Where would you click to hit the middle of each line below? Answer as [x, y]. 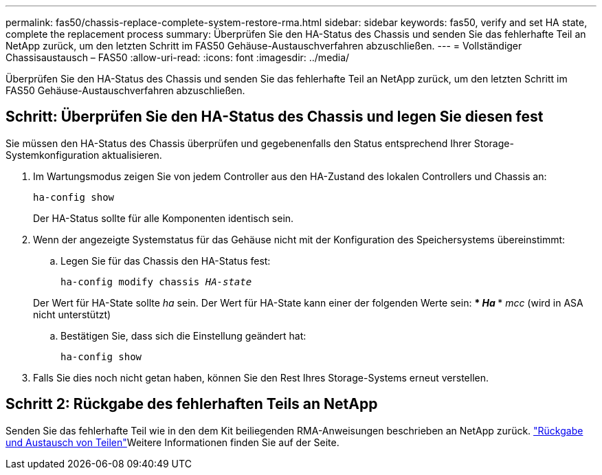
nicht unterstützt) [72, 314]
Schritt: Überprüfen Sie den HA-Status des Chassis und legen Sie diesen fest [275, 117]
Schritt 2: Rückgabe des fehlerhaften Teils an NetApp [192, 404]
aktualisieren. [132, 155]
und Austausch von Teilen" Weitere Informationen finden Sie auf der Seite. [172, 442]
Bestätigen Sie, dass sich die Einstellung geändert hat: [183, 335]
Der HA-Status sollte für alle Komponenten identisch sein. [164, 218]
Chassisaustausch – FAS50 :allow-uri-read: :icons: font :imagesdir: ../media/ [178, 57]
